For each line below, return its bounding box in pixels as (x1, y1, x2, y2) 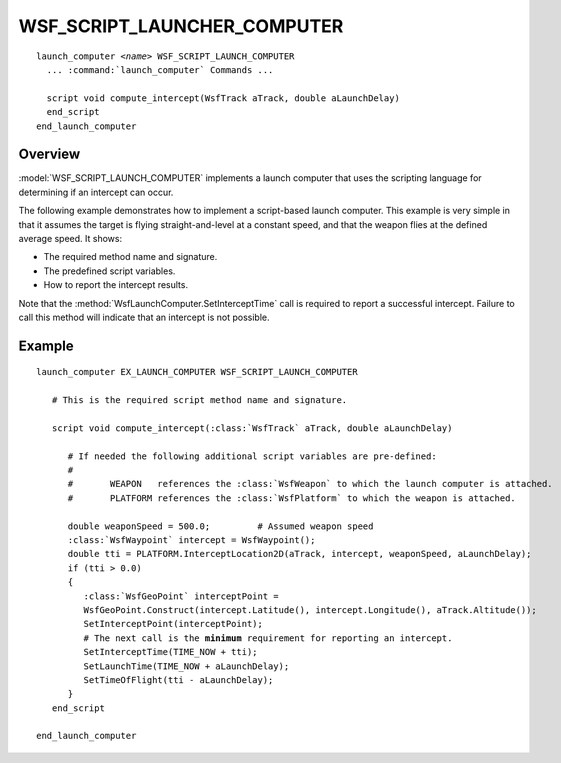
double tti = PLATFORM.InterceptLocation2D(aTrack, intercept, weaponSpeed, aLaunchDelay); (67, 548, 532, 560)
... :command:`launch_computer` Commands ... (46, 64, 274, 75)
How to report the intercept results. (43, 279, 189, 291)
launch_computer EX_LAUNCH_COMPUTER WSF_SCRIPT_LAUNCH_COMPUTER (36, 366, 359, 378)
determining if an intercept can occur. (18, 186, 174, 198)
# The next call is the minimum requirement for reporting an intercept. (83, 632, 453, 644)
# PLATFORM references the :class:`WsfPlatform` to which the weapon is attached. (67, 492, 517, 504)
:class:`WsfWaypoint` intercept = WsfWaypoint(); (67, 535, 316, 546)
